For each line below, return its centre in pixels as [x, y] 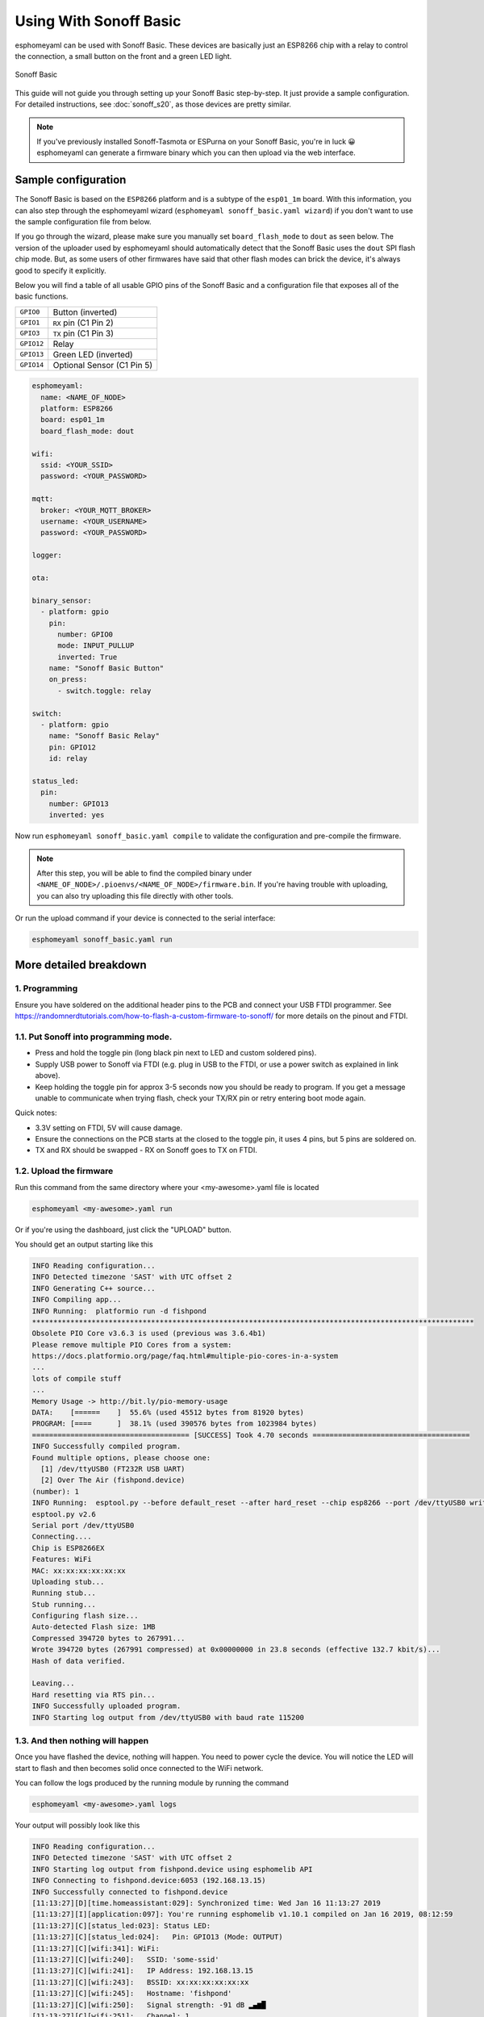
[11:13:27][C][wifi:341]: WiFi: [96, 1948]
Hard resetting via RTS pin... [94, 1695]
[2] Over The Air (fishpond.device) [113, 1480]
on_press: [68, 679]
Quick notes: [36, 1113]
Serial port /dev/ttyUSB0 [83, 1525]
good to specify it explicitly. [60, 270]
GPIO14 [32, 365]
